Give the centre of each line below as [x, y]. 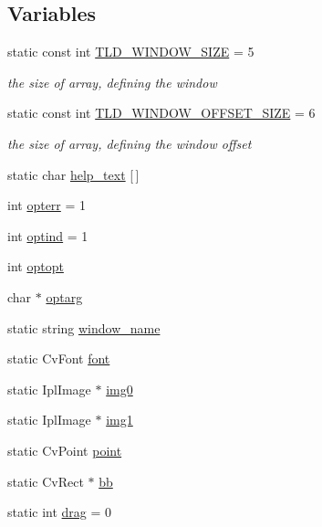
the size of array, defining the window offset [130, 143]
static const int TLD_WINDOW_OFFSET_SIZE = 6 [161, 113]
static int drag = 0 [60, 512]
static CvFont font [59, 358]
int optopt [36, 266]
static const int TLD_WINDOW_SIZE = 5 [131, 52]
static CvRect [46, 481]
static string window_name [84, 327]
